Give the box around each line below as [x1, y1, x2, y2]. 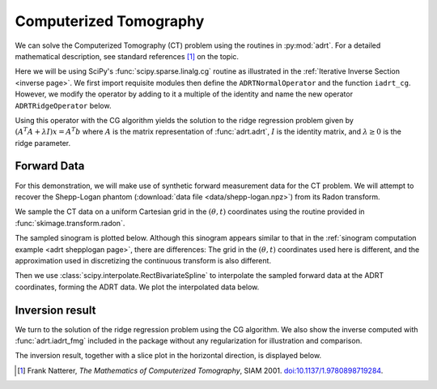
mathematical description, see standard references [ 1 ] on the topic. [15, 51, 239, 61]
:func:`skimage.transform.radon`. [15, 218, 125, 228]
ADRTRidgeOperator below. [15, 100, 112, 110]
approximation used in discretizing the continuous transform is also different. [15, 255, 271, 265]
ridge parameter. [15, 138, 71, 147]
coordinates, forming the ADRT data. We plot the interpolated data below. [15, 282, 260, 292]
